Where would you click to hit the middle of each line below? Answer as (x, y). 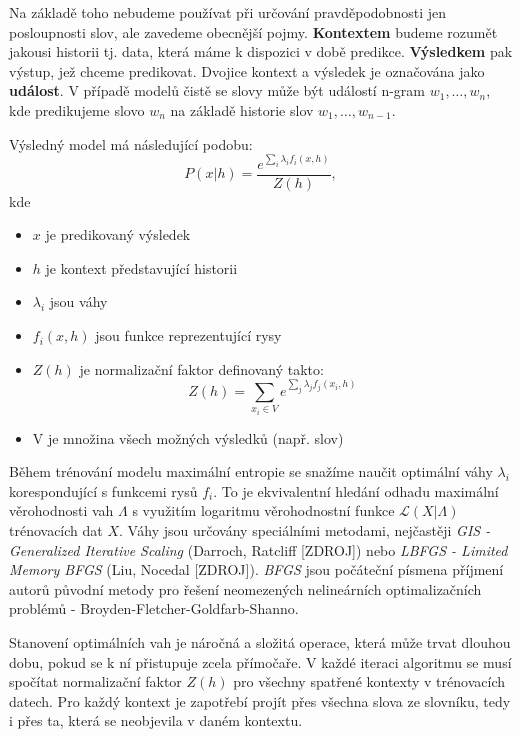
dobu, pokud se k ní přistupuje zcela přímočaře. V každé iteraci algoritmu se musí (260, 661)
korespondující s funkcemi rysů (103, 490)
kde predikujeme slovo (77, 109)
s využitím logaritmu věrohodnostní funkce (263, 510)
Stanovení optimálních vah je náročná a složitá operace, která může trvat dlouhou (260, 642)
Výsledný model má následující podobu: (131, 143)
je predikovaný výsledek (118, 234)
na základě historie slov (242, 109)
